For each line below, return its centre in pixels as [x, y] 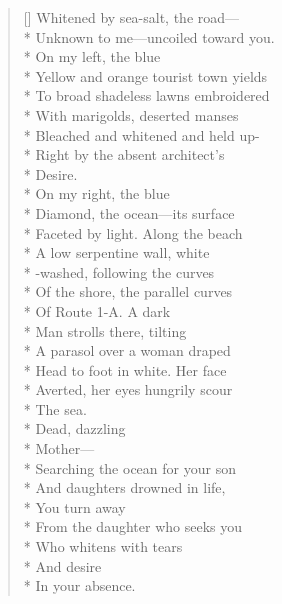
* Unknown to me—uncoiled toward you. [149, 36]
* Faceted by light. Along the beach [133, 232]
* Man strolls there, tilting [105, 330]
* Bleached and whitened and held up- [141, 134]
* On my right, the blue [96, 193]
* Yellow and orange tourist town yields [145, 75]
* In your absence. [79, 585]
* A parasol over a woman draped [127, 350]
